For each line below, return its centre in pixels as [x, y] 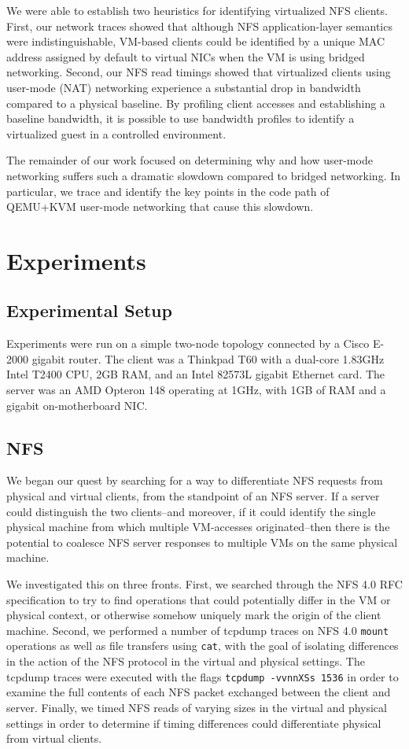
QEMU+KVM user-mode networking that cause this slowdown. [160, 207]
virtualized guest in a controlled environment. [116, 133]
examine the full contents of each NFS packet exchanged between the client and [199, 692]
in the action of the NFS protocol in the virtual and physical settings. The [186, 661]
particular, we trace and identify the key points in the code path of [168, 191]
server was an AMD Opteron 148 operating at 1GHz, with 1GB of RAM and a [196, 390]
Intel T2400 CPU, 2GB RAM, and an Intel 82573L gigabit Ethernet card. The [196, 374]
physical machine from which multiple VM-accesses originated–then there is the [198, 527]
